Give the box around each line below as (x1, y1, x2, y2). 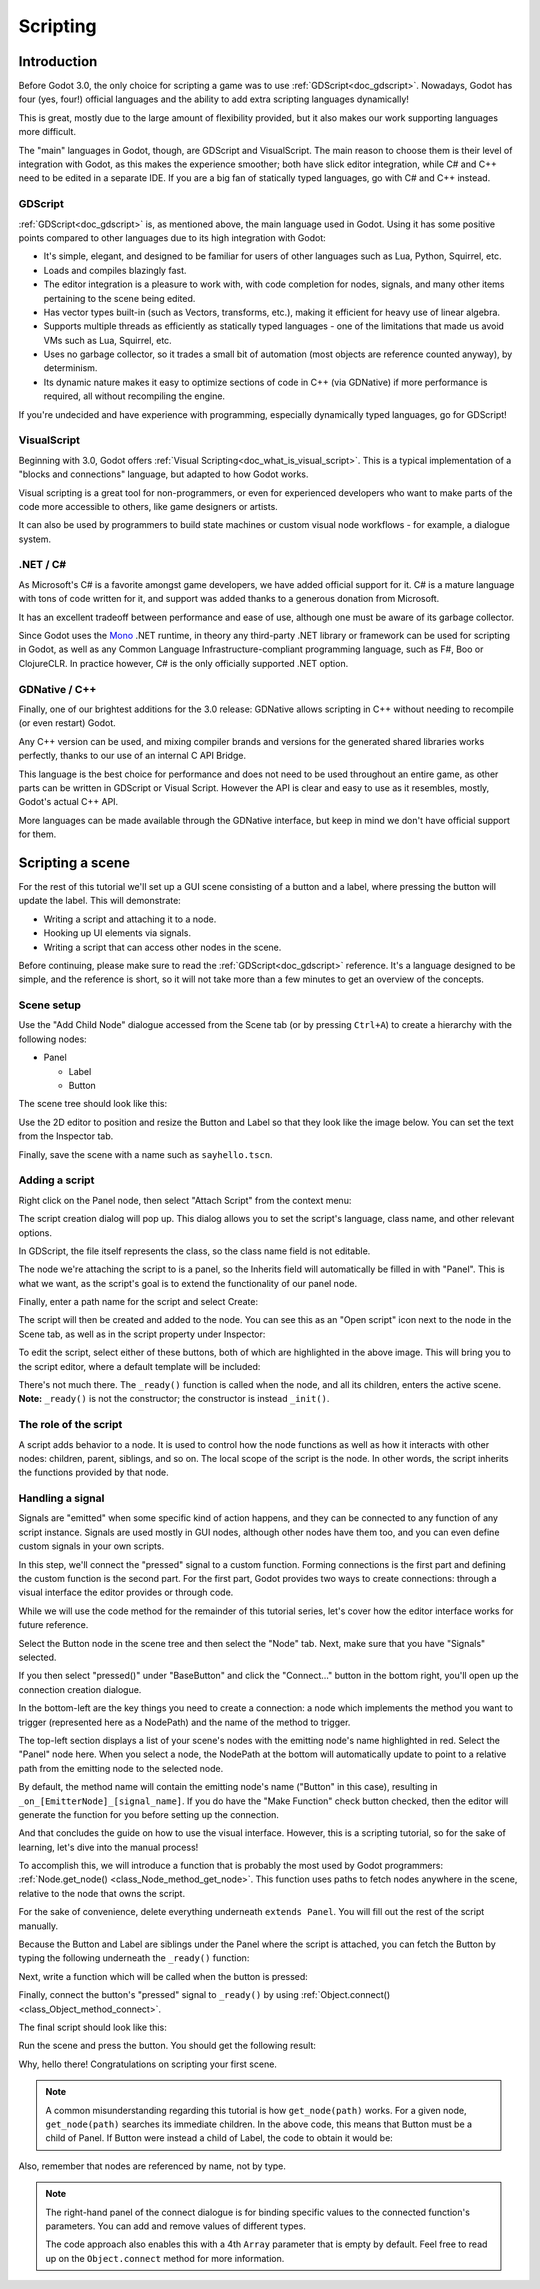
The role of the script (18, 1418, 123, 1432)
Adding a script (18, 1173, 95, 1187)
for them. (18, 828, 57, 840)
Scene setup (18, 998, 82, 1012)
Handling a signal (18, 1491, 105, 1505)
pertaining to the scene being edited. (43, 292, 196, 304)
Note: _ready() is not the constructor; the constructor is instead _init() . (18, 1393, 330, 1405)
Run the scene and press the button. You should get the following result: (18, 2040, 317, 2052)
